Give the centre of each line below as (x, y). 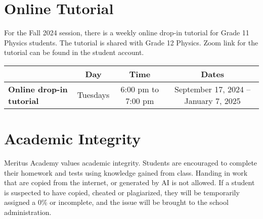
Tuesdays (93, 95)
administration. (28, 212)
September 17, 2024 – (213, 89)
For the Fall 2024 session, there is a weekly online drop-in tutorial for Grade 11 (127, 33)
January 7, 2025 (212, 100)
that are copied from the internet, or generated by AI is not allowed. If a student (129, 182)
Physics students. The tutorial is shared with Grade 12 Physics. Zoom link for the (131, 42)
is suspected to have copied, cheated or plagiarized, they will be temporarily (122, 192)
